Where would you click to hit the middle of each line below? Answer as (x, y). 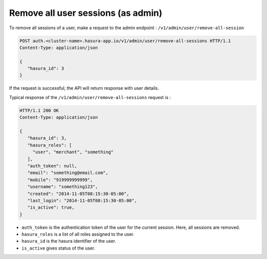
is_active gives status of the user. (58, 248)
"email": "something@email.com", (68, 173)
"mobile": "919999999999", (60, 180)
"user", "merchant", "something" (73, 152)
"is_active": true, (51, 207)
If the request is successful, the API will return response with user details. (84, 88)
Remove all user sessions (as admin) (86, 13)
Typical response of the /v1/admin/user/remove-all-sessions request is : (90, 97)
